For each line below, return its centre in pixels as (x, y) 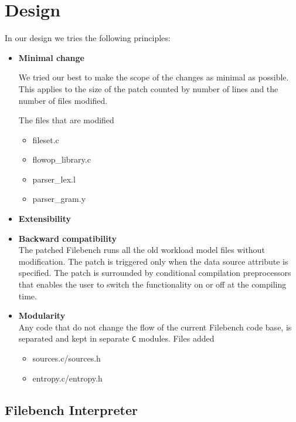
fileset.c (46, 139)
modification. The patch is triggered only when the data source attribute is (153, 261)
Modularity (42, 315)
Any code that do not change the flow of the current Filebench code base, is (155, 327)
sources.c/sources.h (67, 358)
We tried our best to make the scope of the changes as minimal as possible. (154, 77)
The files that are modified (66, 120)
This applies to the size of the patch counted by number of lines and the (148, 88)
